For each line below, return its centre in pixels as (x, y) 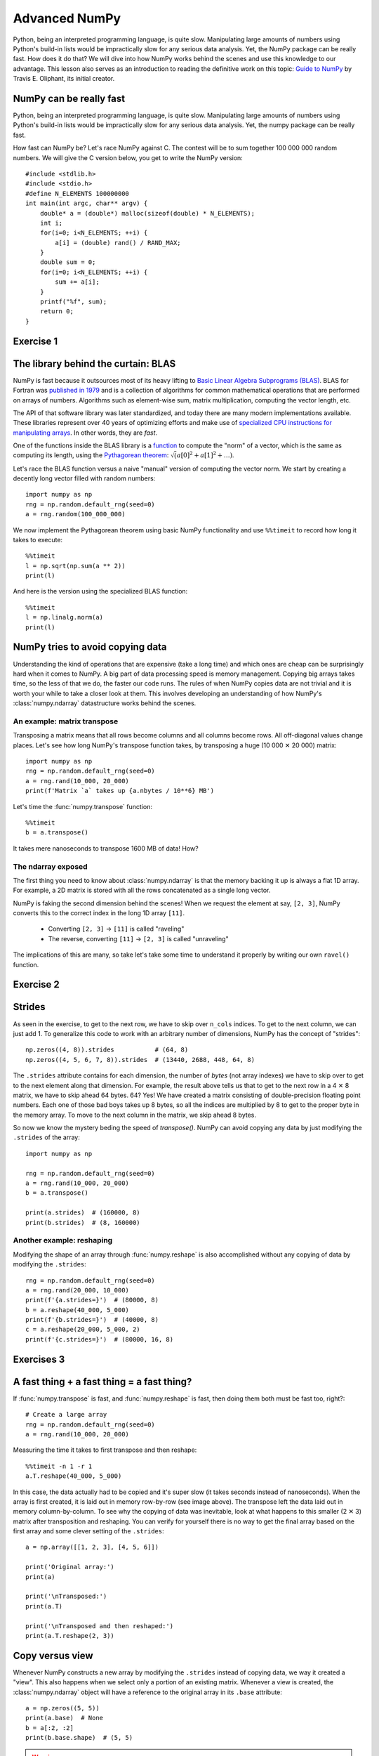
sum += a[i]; (77, 282)
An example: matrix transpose (66, 721)
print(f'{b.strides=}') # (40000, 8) (92, 1320)
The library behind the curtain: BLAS (94, 363)
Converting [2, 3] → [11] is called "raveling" (116, 929)
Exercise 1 (35, 341)
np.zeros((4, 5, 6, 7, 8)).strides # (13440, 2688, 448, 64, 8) (140, 1060)
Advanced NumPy (67, 18)
